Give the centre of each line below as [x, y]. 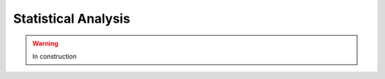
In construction [55, 56]
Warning [45, 43]
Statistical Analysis [72, 19]
